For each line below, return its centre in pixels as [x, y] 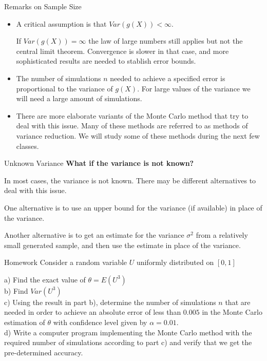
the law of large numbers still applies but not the [166, 41]
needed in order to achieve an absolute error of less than [93, 312]
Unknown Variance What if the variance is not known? [99, 163]
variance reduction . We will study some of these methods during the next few [138, 135]
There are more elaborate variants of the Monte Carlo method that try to [132, 115]
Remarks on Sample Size [43, 6]
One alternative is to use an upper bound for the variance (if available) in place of [133, 207]
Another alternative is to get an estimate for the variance [94, 235]
